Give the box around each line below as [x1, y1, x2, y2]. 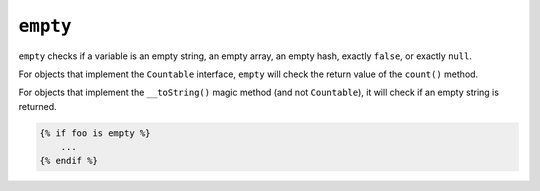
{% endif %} [39, 155, 99, 167]
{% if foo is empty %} [39, 127, 151, 139]
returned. [18, 100, 57, 112]
